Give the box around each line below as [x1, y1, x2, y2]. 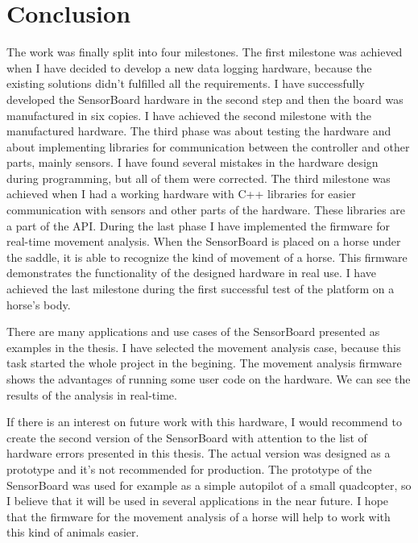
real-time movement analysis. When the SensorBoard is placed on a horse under [6, 233, 401, 250]
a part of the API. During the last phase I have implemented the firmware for [6, 217, 390, 234]
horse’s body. [6, 296, 71, 313]
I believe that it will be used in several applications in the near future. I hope [6, 492, 389, 509]
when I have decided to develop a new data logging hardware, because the [6, 59, 372, 76]
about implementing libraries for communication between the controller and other [6, 138, 410, 155]
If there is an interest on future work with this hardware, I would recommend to [6, 413, 402, 430]
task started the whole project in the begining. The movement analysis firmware [6, 354, 402, 371]
